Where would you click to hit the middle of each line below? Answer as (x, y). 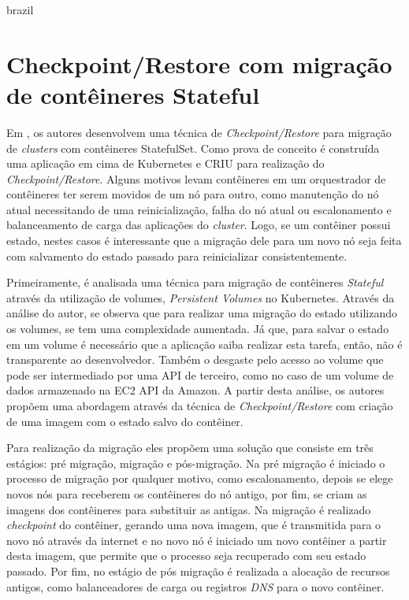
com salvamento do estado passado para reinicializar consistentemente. (177, 256)
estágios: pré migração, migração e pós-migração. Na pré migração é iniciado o (196, 463)
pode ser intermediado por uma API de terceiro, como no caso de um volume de (200, 374)
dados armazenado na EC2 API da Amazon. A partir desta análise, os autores (195, 390)
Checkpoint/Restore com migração (199, 63)
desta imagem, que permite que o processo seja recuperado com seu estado (186, 556)
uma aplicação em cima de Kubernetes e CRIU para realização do (165, 163)
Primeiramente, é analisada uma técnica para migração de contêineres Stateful (195, 282)
